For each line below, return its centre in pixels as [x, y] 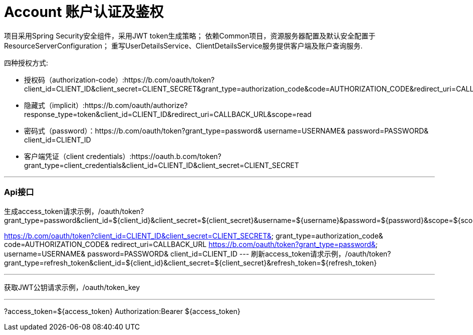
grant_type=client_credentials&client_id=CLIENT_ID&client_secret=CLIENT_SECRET [162, 165]
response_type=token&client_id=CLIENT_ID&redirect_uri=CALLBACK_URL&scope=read [168, 114]
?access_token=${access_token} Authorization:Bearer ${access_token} [122, 311]
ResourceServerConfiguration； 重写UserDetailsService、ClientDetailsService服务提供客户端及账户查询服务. [183, 45]
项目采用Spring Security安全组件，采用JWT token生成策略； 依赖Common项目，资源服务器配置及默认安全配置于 [190, 35]
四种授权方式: [26, 62]
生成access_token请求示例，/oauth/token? [74, 211]
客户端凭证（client [54, 156]
